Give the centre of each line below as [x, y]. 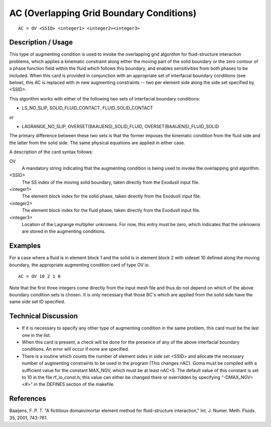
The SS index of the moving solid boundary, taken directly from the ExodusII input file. [111, 182]
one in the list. [36, 335]
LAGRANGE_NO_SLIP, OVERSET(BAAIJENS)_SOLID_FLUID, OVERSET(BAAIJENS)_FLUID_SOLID [120, 126]
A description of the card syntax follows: [51, 152]
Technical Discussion [43, 316]
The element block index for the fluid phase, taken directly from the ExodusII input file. [111, 210]
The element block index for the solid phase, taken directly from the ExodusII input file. [111, 196]
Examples [25, 246]
